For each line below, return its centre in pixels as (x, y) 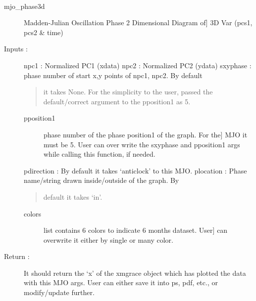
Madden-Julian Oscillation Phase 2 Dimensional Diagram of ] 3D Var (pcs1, (138, 22)
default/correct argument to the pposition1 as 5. (117, 101)
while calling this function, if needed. (100, 154)
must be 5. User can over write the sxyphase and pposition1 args (142, 144)
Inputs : (16, 49)
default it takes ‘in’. (73, 196)
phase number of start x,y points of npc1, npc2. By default (113, 75)
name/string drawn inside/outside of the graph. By (102, 180)
